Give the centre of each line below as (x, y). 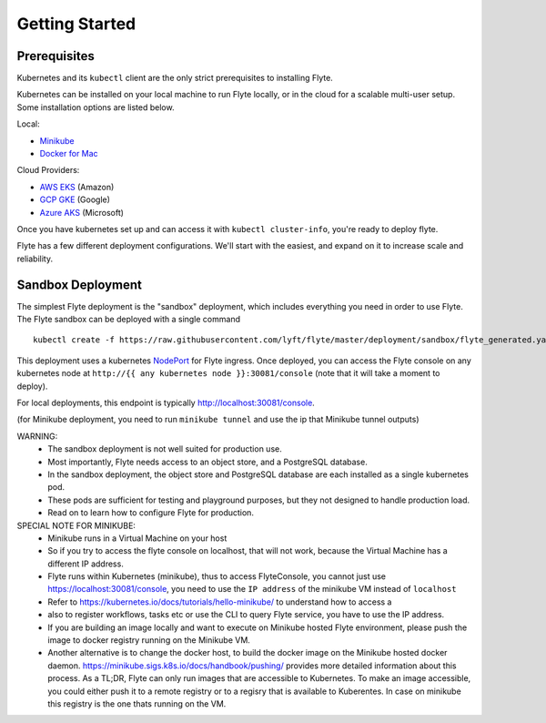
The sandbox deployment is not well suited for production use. (165, 449)
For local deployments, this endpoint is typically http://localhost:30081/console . (166, 402)
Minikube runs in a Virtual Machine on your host (137, 538)
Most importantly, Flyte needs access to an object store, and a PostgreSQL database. (207, 462)
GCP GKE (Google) (75, 199)
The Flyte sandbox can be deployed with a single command (129, 320)
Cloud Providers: (48, 170)
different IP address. (86, 564)
